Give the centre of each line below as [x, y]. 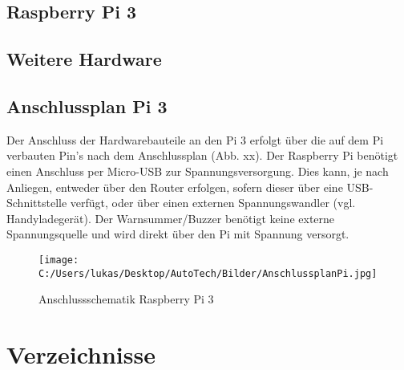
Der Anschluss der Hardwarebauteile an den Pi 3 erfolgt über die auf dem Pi [195, 139]
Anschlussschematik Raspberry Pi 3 [126, 299]
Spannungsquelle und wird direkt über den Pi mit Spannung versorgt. [178, 234]
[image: [59, 260]
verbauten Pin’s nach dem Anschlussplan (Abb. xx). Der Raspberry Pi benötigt [202, 155]
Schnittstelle [37, 203]
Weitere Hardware [84, 59]
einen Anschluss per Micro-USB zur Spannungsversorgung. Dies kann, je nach [198, 171]
